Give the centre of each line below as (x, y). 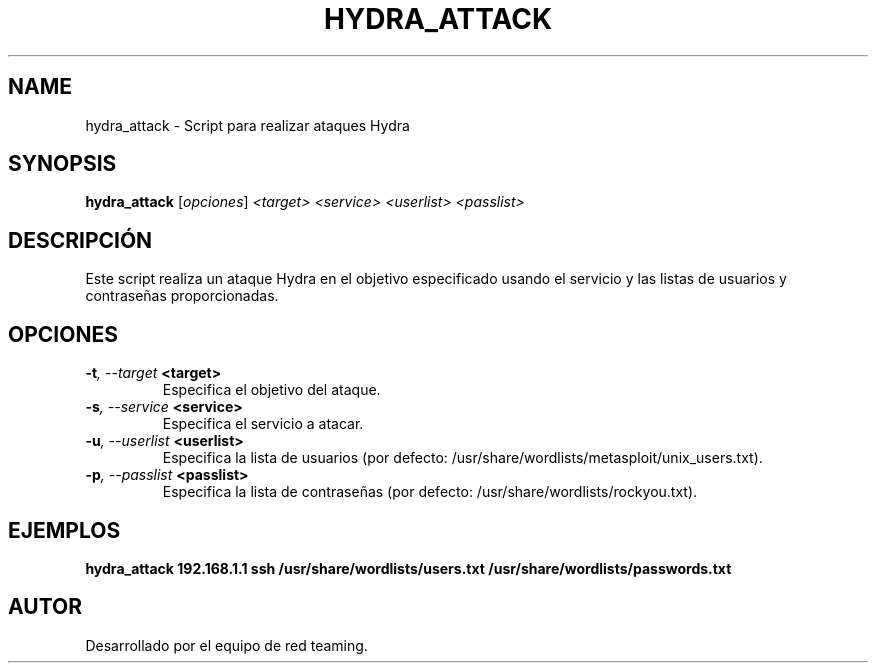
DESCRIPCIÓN (80, 240)
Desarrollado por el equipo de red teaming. (226, 645)
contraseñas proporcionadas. (182, 296)
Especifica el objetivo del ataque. (271, 390)
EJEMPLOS (64, 530)
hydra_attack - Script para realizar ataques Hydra (247, 125)
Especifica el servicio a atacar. (263, 424)
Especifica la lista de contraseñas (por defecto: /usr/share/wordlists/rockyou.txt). (430, 492)
